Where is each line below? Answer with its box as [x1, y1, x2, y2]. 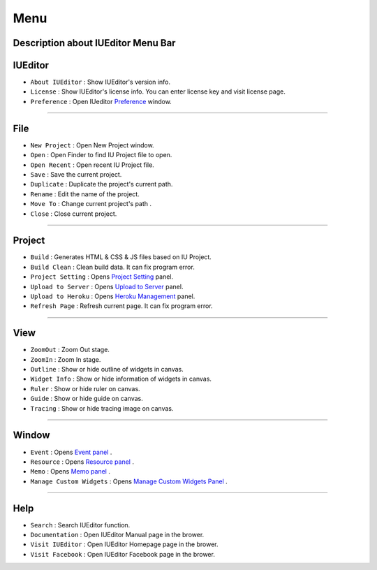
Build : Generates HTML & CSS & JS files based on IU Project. [30, 253, 212, 261]
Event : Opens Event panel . [30, 448, 112, 456]
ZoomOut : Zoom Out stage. [30, 346, 110, 354]
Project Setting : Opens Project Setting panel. [30, 272, 174, 281]
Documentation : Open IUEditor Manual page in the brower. [30, 530, 205, 539]
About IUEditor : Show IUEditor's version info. [30, 78, 171, 87]
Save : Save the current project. [30, 170, 122, 178]
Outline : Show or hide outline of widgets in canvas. [30, 365, 184, 374]
